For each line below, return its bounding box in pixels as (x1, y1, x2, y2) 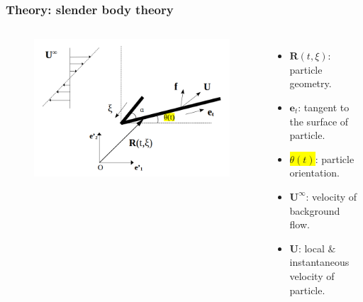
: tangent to (298, 100, 350, 114)
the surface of (289, 113, 349, 128)
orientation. (289, 165, 340, 180)
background (289, 203, 340, 218)
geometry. (289, 76, 332, 91)
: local (298, 240, 325, 255)
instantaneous (289, 255, 350, 269)
